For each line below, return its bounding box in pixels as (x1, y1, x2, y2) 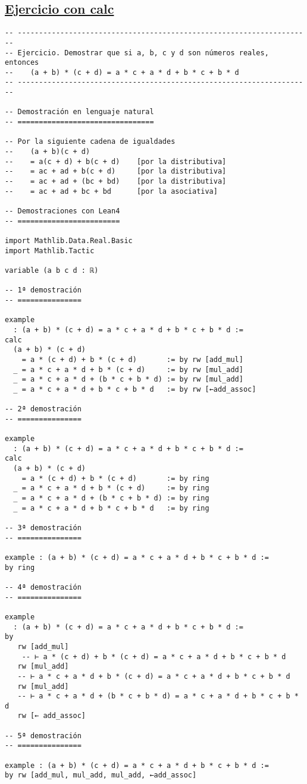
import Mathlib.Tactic (5, 246, 95, 255)
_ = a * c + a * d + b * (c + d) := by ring (13, 484, 209, 493)
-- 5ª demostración (5, 731, 82, 740)
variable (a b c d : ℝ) (5, 266, 99, 275)
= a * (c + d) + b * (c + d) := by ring (21, 474, 209, 483)
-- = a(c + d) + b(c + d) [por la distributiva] (5, 157, 227, 166)
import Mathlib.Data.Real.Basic (5, 236, 133, 245)
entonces (5, 58, 39, 67)
